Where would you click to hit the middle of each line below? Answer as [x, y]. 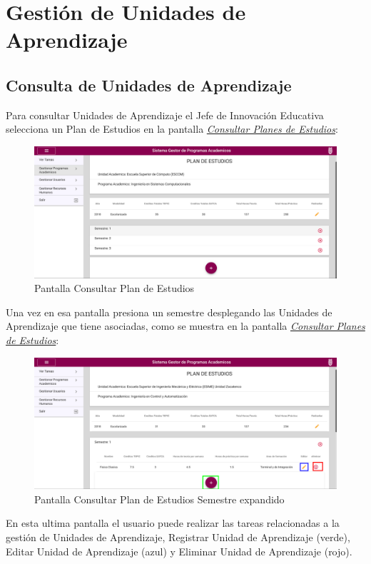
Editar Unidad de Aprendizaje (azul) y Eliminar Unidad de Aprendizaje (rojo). [179, 551]
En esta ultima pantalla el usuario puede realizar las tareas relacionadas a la [173, 523]
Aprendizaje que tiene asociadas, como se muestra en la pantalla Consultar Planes [185, 326]
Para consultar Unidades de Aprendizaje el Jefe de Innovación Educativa [165, 115]
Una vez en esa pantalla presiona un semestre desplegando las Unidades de [169, 312]
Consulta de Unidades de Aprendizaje [149, 85]
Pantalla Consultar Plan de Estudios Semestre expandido [159, 499]
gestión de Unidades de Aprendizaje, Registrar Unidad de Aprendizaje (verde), [178, 537]
